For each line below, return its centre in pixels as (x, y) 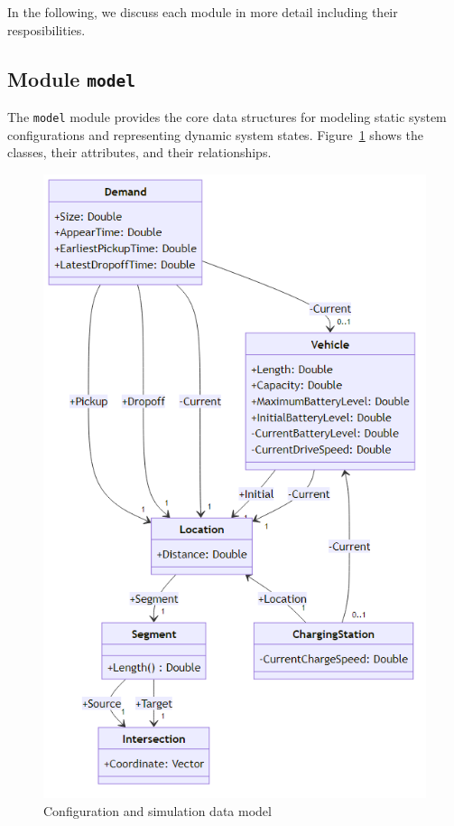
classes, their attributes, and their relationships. (139, 152)
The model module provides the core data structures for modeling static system (227, 116)
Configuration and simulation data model (158, 810)
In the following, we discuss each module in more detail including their (203, 12)
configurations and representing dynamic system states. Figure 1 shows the (216, 134)
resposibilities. (46, 29)
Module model (72, 78)
